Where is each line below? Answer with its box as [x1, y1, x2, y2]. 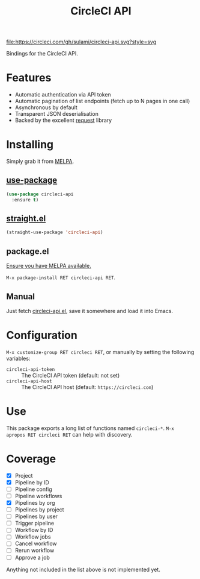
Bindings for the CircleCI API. [6, 50, 78, 57]
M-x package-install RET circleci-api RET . [6, 274, 116, 281]
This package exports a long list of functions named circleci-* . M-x [6, 424, 174, 432]
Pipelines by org [14, 499, 55, 506]
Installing [6, 138, 54, 151]
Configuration [6, 329, 78, 342]
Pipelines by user [14, 513, 58, 520]
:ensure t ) [11, 197, 39, 203]
